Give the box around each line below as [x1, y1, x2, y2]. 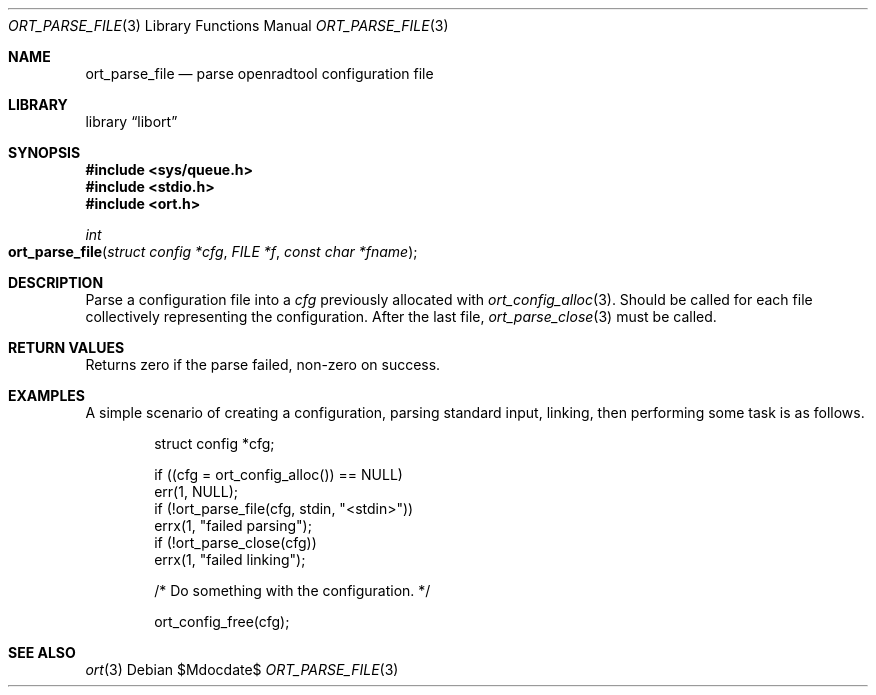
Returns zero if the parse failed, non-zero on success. [85, 356, 441, 373]
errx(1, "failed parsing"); [154, 517, 312, 534]
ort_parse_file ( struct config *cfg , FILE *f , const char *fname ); [8, 243, 418, 260]
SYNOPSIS [8, 144, 81, 161]
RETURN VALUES [8, 339, 125, 356]
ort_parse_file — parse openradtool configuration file [85, 65, 434, 82]
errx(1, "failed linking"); [154, 551, 306, 568]
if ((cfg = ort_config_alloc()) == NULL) [154, 466, 403, 483]
